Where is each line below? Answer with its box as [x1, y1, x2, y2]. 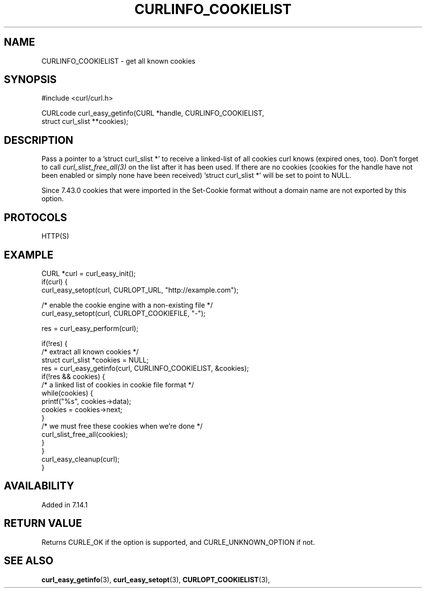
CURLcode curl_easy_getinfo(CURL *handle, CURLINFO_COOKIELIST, [41, 109, 265, 118]
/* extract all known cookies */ [41, 347, 139, 356]
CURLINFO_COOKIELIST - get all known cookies [41, 56, 195, 65]
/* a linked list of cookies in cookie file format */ [41, 380, 194, 389]
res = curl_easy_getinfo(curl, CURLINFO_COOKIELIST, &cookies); [41, 364, 249, 372]
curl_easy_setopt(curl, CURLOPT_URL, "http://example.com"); [41, 285, 239, 294]
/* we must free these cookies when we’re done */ [41, 421, 203, 430]
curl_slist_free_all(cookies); [41, 430, 128, 438]
